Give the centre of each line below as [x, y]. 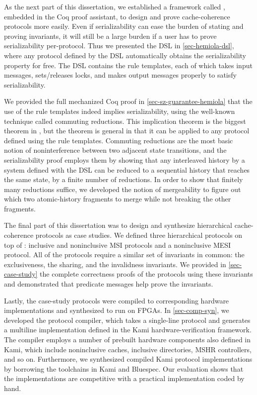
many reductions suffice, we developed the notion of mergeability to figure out [123, 189]
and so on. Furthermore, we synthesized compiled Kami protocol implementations [128, 359]
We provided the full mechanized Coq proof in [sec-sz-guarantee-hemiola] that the [128, 101]
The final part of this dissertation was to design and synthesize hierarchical [118, 225]
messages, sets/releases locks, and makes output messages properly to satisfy [120, 75]
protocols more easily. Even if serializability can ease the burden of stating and [124, 26]
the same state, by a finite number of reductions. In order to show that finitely [124, 179]
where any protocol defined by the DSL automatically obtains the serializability [125, 55]
